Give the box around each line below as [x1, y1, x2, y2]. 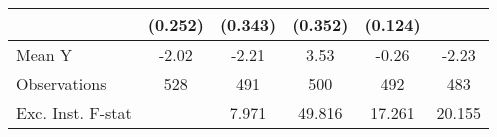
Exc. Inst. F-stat [16, 101, 132, 124]
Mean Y [16, 43, 73, 66]
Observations [16, 72, 107, 95]
